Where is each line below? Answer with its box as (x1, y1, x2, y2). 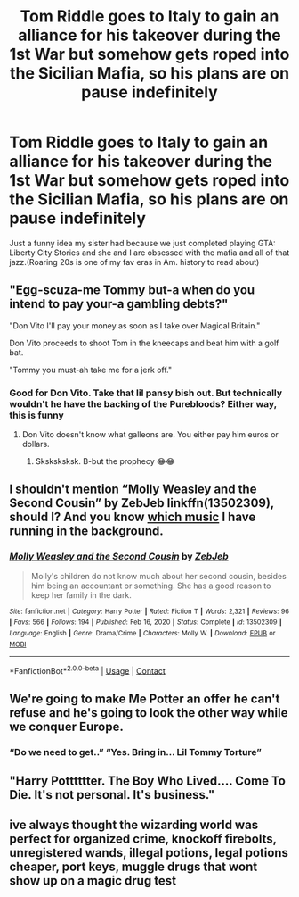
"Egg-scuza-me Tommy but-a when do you (9, 283, 255, 298)
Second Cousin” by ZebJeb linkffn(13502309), (9, 495, 274, 511)
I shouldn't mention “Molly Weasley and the (9, 482, 257, 497)
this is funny (9, 409, 64, 421)
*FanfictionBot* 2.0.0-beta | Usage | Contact (9, 663, 166, 676)
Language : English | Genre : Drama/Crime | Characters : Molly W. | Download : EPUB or (9, 629, 276, 638)
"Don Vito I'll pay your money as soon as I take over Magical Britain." (9, 320, 261, 331)
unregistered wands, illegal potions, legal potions (9, 845, 289, 860)
